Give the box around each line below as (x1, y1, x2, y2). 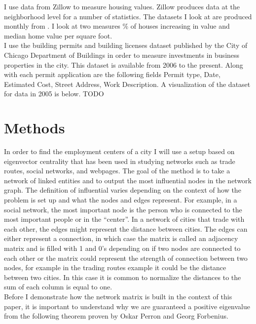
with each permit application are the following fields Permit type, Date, (4, 69, 220, 80)
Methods (4, 118, 65, 138)
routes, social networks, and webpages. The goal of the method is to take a (4, 165, 230, 176)
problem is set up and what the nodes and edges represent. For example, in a (4, 195, 237, 205)
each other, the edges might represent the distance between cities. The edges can (4, 223, 248, 234)
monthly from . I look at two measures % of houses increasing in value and (4, 21, 230, 31)
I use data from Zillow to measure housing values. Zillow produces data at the (4, 1, 240, 11)
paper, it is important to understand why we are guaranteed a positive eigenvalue (4, 301, 250, 311)
